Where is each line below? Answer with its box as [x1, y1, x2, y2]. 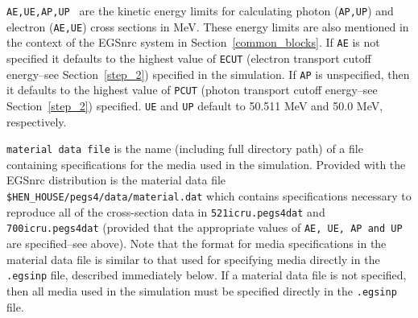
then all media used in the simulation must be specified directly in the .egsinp [6, 282, 397, 299]
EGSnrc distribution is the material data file [6, 171, 226, 188]
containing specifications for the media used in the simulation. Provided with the [6, 155, 406, 172]
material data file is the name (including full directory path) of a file [6, 140, 363, 157]
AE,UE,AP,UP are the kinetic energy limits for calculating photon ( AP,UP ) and [6, 2, 394, 19]
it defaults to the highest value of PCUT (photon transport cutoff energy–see [6, 81, 378, 98]
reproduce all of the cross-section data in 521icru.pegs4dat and [6, 203, 325, 220]
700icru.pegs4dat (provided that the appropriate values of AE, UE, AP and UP [6, 219, 403, 236]
